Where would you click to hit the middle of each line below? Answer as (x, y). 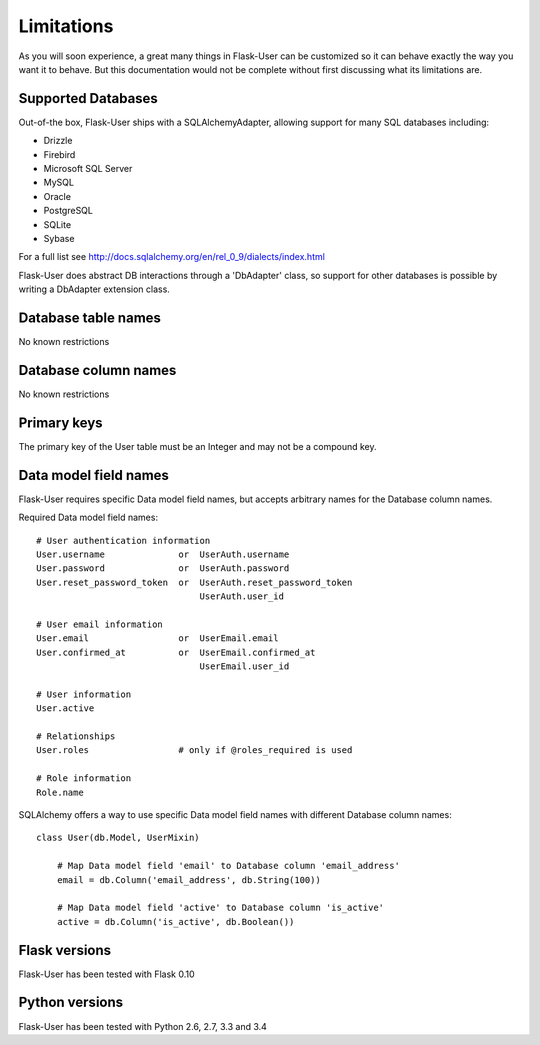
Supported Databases (88, 98)
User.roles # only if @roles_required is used (194, 750)
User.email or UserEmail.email (157, 638)
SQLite (57, 224)
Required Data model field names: (88, 517)
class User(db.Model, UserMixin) (118, 838)
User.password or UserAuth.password (163, 568)
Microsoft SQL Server (88, 169)
